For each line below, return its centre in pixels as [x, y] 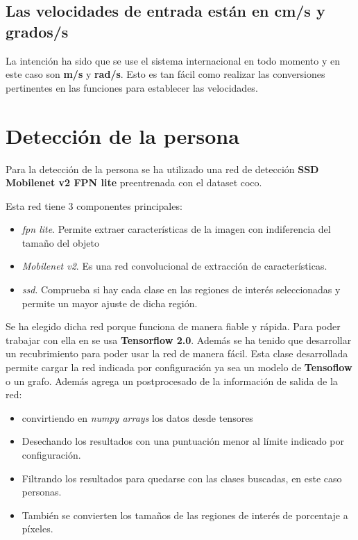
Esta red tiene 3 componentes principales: [94, 205]
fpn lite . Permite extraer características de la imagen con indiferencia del [176, 229]
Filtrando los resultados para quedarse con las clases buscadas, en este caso [182, 478]
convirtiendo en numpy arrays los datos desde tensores [137, 417]
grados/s [37, 31]
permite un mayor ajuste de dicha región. [110, 303]
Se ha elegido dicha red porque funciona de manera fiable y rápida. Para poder [173, 326]
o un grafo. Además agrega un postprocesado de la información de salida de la [172, 381]
